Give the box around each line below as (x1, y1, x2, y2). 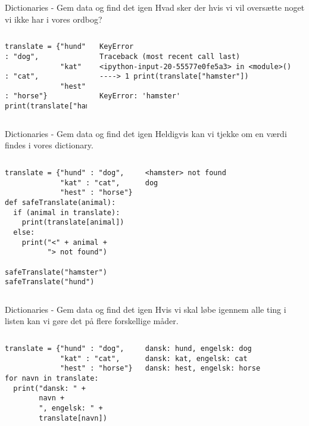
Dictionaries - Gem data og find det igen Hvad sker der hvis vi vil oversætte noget (5, 1, 305, 13)
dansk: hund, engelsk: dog (145, 344, 252, 353)
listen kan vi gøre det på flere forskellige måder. (5, 315, 179, 327)
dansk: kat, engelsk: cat (145, 354, 248, 363)
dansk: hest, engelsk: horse (145, 364, 261, 373)
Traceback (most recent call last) (99, 52, 241, 61)
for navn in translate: (5, 374, 99, 383)
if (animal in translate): (13, 208, 120, 217)
